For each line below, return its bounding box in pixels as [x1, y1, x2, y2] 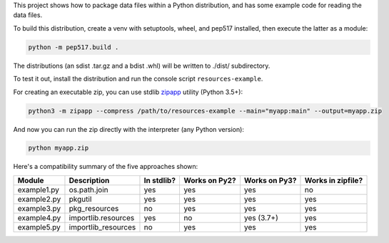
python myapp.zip [28, 144, 89, 152]
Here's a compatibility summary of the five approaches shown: [13, 162, 198, 171]
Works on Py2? [183, 175, 236, 185]
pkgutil [69, 194, 92, 204]
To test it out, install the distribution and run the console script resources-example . [13, 75, 263, 83]
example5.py [17, 222, 61, 232]
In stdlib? [143, 175, 176, 185]
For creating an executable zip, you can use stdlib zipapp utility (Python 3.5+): [13, 88, 243, 96]
